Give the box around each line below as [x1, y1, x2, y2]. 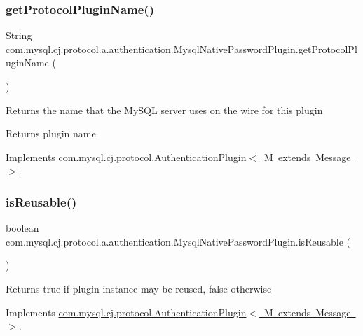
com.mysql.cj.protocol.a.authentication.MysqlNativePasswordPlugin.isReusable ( [6, 234, 350, 248]
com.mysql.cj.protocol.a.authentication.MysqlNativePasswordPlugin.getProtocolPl [6, 41, 357, 56]
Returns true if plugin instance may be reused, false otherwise [6, 281, 272, 295]
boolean [6, 220, 39, 235]
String [6, 28, 32, 43]
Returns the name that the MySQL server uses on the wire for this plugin [6, 102, 323, 117]
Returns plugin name [6, 126, 96, 141]
